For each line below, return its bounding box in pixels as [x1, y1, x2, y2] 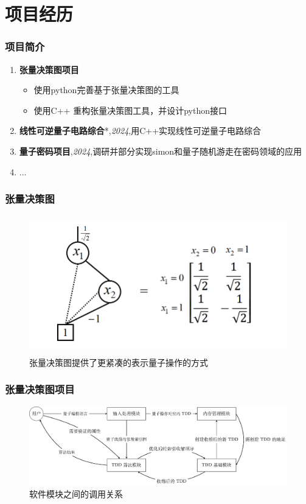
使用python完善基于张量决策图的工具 [33, 83, 179, 96]
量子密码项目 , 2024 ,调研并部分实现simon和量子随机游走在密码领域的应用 [19, 144, 302, 157]
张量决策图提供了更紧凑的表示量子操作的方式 [29, 355, 208, 368]
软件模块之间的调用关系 [29, 487, 123, 500]
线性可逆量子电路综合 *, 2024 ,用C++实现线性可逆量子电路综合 [19, 124, 262, 137]
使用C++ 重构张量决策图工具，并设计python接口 [33, 103, 227, 116]
